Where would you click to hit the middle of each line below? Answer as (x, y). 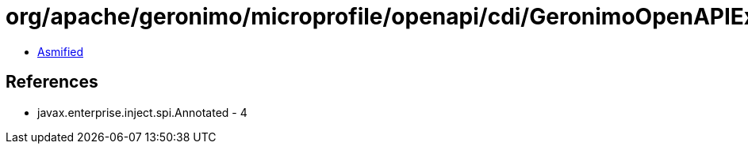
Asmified (61, 51)
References (52, 82)
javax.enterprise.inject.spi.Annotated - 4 (142, 112)
